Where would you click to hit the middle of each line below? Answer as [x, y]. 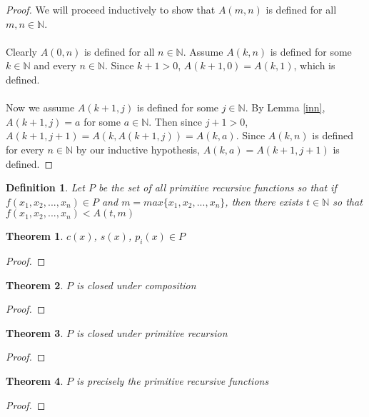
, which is [314, 65]
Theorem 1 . [35, 236]
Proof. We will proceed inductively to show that [111, 9]
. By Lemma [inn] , [285, 107]
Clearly [21, 51]
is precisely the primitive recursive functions [172, 381]
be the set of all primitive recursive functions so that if [217, 187]
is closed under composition [136, 285]
